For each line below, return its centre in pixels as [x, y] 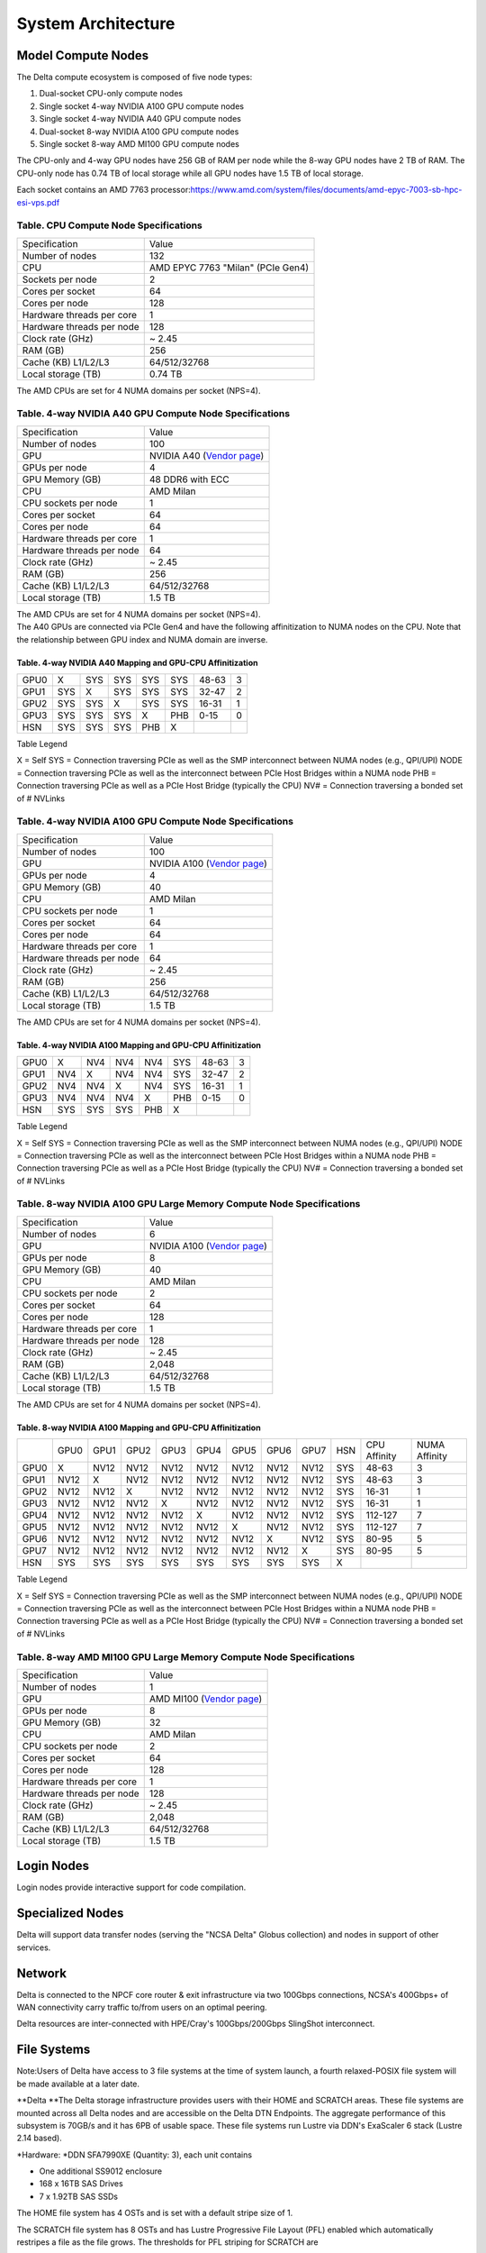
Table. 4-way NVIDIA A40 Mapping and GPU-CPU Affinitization [137, 662]
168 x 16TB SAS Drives [81, 2184]
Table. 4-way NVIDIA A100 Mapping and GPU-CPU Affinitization [139, 1044]
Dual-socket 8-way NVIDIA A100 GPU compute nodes [139, 132]
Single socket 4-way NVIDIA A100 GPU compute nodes [142, 106]
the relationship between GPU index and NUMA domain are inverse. [142, 639]
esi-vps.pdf [38, 202]
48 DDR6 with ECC [189, 479]
